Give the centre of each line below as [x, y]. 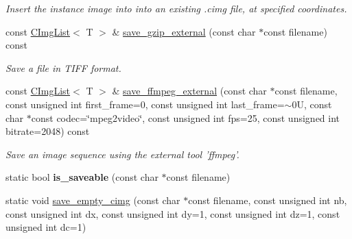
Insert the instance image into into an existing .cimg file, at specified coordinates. [176, 8]
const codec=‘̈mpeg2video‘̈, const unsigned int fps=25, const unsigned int [186, 117]
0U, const [312, 104]
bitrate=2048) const [48, 131]
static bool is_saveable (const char [82, 177]
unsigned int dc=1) [46, 227]
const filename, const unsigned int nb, [268, 200]
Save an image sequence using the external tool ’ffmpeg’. [122, 154]
